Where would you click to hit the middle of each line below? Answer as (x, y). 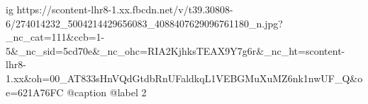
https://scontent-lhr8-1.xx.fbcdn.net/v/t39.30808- (125, 9)
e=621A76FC (35, 92)
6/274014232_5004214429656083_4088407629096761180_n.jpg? (144, 23)
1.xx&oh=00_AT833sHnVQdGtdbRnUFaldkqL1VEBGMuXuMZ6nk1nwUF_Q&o (184, 78)
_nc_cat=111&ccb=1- (55, 37)
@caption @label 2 (107, 92)
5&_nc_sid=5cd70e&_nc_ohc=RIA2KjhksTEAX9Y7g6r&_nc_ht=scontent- (175, 50)
